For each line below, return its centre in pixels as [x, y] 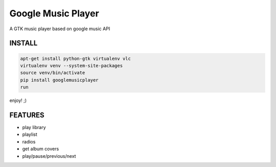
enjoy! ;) [18, 100]
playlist [30, 134]
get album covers [41, 149]
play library [34, 127]
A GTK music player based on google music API [60, 29]
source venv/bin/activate [53, 73]
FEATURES [27, 115]
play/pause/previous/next [49, 156]
